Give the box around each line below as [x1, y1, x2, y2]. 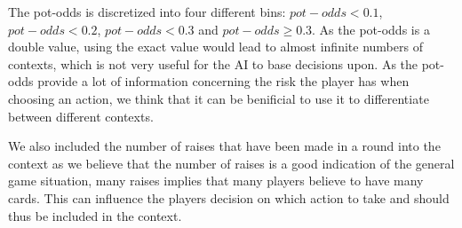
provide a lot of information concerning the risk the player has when [37, 72, 410, 90]
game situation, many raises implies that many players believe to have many [8, 171, 424, 190]
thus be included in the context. [8, 206, 182, 224]
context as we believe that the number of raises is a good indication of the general [8, 153, 455, 172]
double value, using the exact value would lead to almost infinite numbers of [8, 37, 423, 56]
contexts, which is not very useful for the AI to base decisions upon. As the [8, 54, 418, 73]
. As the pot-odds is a [312, 20, 430, 38]
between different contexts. [8, 106, 154, 125]
